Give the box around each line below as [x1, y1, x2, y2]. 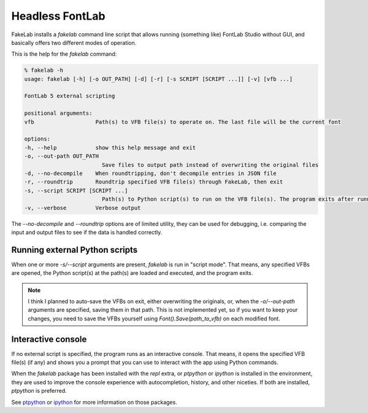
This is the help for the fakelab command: [11, 50, 117, 58]
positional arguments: [24, 110, 93, 117]
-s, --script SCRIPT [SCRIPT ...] [24, 187, 128, 194]
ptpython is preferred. [11, 387, 67, 395]
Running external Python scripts [11, 244, 138, 255]
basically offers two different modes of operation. [11, 39, 137, 46]
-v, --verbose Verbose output [24, 204, 141, 211]
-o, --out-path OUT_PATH [24, 153, 99, 160]
